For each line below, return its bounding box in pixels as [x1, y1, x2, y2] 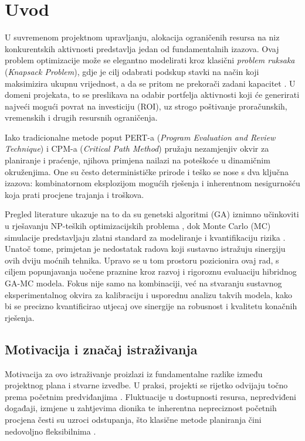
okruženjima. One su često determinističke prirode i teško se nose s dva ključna [5, 165, 289, 177]
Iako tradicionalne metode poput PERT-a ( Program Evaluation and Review [5, 131, 276, 143]
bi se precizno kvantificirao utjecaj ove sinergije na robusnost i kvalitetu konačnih [5, 300, 297, 312]
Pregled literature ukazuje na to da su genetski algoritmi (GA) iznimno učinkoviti [5, 208, 299, 220]
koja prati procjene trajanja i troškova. [5, 188, 144, 200]
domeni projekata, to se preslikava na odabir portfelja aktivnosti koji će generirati [5, 88, 300, 101]
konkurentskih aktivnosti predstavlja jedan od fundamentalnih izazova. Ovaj [5, 42, 279, 54]
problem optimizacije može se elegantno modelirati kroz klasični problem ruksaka [5, 54, 295, 66]
